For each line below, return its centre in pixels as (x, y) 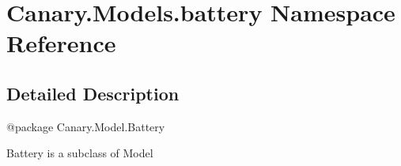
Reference (61, 43)
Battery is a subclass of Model (80, 153)
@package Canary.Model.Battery (86, 126)
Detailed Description (93, 93)
